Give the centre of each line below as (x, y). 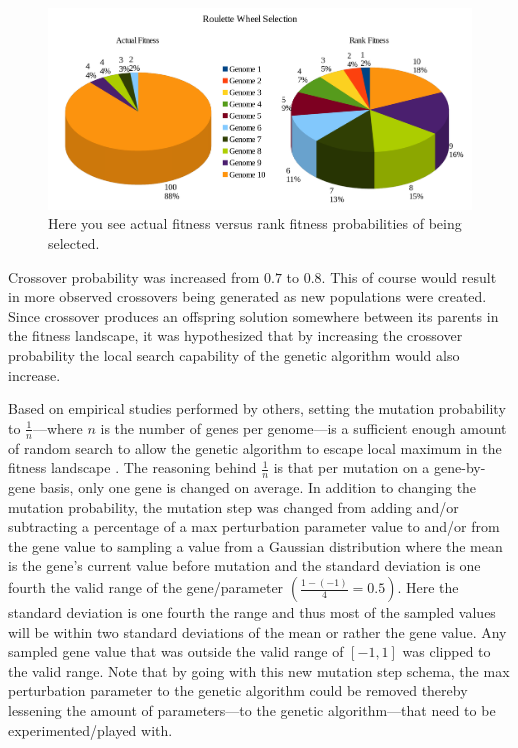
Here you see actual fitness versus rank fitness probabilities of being (255, 223)
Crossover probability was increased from (134, 276)
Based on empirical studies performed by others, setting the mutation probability (257, 408)
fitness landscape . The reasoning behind (132, 467)
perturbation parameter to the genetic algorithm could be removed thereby (238, 690)
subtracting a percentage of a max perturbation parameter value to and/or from (254, 526)
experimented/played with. (90, 729)
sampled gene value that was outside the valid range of (176, 651)
